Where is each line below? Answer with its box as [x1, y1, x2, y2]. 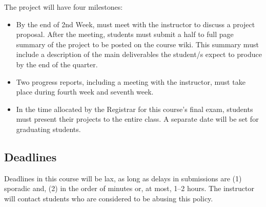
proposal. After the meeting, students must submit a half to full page [16, 29, 234, 40]
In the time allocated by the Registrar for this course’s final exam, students [16, 103, 253, 114]
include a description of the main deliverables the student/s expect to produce [16, 49, 262, 60]
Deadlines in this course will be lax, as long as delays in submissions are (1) [4, 173, 242, 183]
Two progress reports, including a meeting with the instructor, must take [16, 76, 245, 87]
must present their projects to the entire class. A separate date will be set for [16, 114, 259, 124]
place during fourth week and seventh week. [16, 86, 154, 97]
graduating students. [16, 123, 81, 134]
